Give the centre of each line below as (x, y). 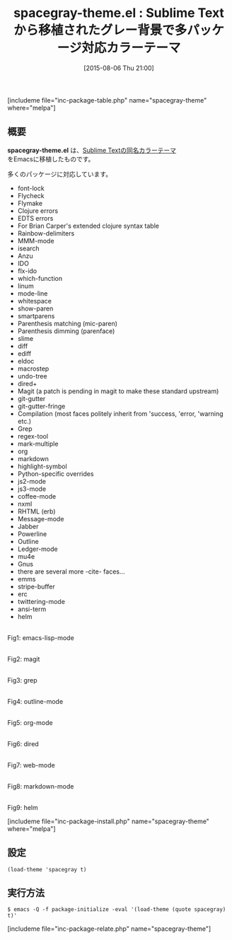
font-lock (31, 188)
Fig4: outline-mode (35, 701)
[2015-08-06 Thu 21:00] (119, 68)
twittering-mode (41, 601)
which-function (40, 278)
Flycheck (31, 195)
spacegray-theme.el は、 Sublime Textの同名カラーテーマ (92, 150)
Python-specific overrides (56, 474)
